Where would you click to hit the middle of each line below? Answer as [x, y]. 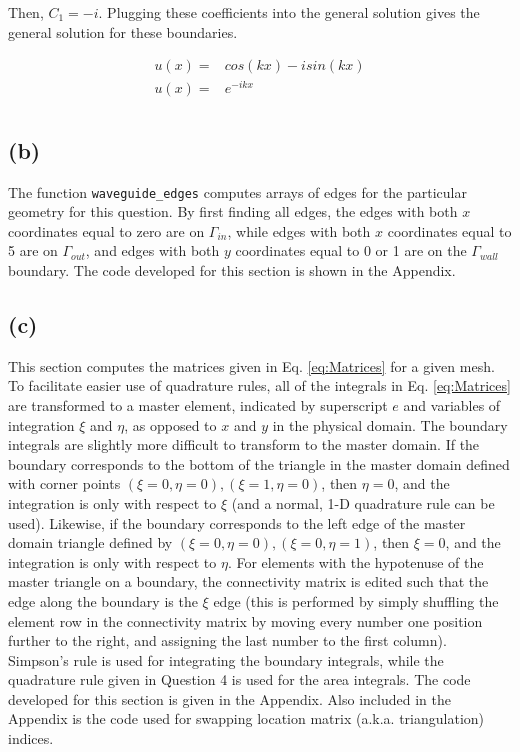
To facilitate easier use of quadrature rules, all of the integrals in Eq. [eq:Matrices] [259, 385]
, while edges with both [299, 230]
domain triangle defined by [90, 542]
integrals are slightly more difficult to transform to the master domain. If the [244, 444]
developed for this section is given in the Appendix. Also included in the [229, 698]
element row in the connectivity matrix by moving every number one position [245, 620]
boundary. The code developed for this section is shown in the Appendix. [232, 270]
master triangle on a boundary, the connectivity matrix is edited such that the [248, 581]
